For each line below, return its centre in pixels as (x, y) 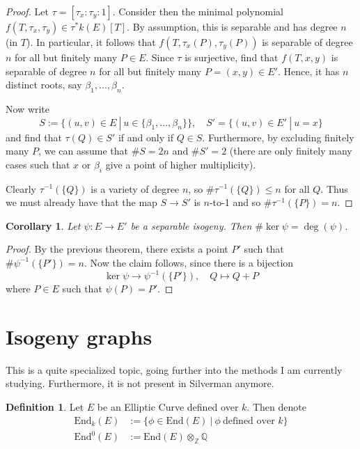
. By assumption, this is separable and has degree (232, 26)
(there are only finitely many (291, 151)
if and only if (146, 137)
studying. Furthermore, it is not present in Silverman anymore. (140, 383)
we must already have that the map (81, 202)
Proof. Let (27, 11)
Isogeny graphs (79, 336)
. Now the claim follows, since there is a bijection (189, 262)
